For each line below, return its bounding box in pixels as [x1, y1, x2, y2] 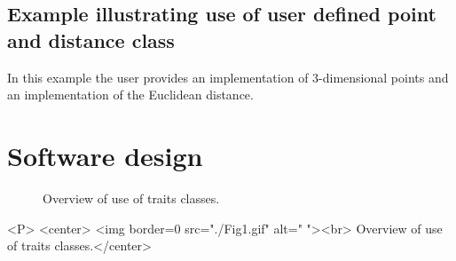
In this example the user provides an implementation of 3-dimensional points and [7, 67, 449, 86]
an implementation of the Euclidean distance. [7, 85, 254, 104]
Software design [7, 137, 203, 173]
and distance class [7, 26, 175, 53]
